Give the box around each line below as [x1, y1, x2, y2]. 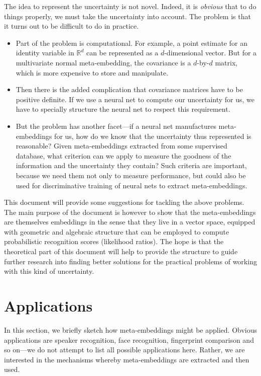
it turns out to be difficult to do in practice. [4, 21, 139, 31]
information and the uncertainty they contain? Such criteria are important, [16, 160, 247, 171]
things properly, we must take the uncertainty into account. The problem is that [4, 11, 251, 21]
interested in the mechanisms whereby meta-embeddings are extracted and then [4, 354, 249, 364]
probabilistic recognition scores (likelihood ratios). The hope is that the [4, 236, 224, 247]
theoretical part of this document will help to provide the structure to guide [4, 246, 238, 257]
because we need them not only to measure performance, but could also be [16, 170, 246, 180]
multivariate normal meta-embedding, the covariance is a [16, 57, 191, 67]
